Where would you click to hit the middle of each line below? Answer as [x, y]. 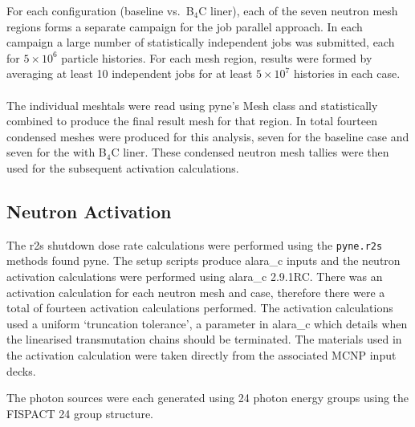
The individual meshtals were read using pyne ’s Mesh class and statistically [192, 105]
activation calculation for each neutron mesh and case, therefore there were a [196, 292]
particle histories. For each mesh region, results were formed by [217, 57]
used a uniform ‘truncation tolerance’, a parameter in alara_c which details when [207, 323]
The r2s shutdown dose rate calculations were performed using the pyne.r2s [195, 244]
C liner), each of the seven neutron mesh [298, 10]
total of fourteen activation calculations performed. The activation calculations [200, 308]
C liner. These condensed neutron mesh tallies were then [250, 152]
